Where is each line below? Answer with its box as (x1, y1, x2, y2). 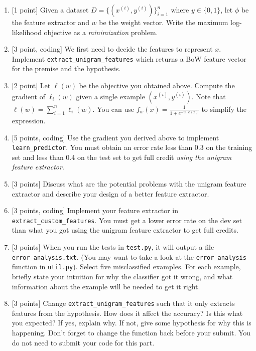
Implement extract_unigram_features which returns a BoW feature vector (12, 53, 246, 64)
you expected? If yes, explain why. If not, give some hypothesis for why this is (12, 317, 251, 328)
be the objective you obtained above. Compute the (79, 80, 235, 91)
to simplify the (201, 103, 246, 114)
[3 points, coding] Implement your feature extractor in (12, 205, 179, 216)
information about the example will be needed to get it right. (12, 281, 200, 291)
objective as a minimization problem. (44, 27, 158, 37)
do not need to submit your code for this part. (12, 337, 155, 347)
